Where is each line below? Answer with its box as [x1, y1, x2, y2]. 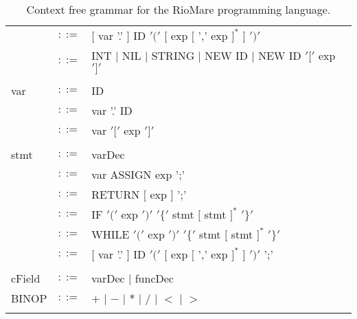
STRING [151, 47, 195, 63]
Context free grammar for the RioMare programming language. [26, 1, 331, 17]
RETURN [91, 186, 140, 202]
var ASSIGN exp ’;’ [91, 166, 185, 182]
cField [11, 270, 41, 286]
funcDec [135, 270, 174, 286]
